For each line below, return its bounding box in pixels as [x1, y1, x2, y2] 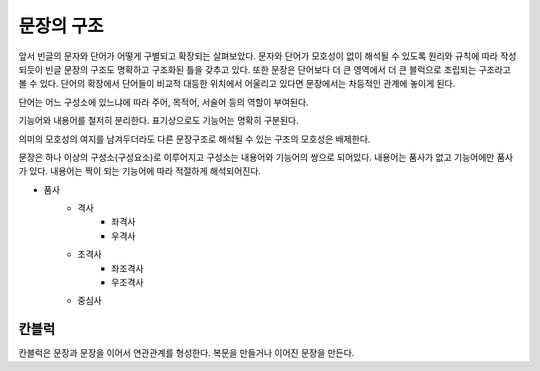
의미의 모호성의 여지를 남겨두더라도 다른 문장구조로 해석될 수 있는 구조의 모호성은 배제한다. [18, 133, 371, 145]
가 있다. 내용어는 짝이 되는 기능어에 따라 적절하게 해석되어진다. [18, 165, 262, 177]
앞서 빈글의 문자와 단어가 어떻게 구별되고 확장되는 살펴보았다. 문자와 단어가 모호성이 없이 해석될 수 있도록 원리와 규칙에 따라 [18, 50, 499, 62]
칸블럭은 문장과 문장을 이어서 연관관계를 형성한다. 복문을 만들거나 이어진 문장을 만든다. [18, 347, 355, 359]
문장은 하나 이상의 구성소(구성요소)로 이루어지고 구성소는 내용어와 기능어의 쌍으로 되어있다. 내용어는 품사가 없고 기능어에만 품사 [18, 151, 514, 163]
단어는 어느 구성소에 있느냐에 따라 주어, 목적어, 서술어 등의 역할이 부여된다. [18, 96, 309, 108]
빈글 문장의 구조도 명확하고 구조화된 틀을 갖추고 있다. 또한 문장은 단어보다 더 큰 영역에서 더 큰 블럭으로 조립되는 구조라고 [45, 63, 512, 75]
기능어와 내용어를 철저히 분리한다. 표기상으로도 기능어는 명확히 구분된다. [18, 115, 299, 127]
